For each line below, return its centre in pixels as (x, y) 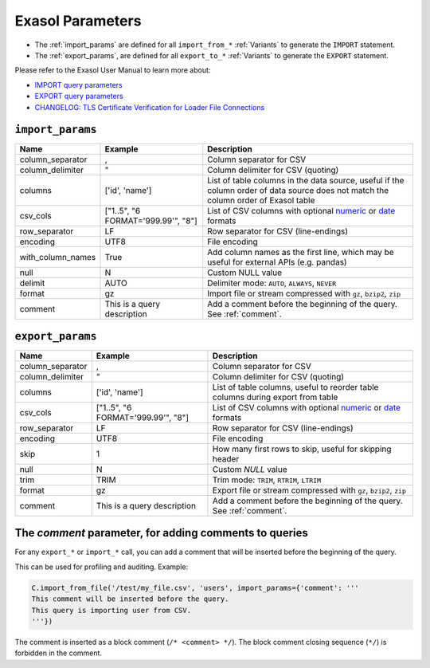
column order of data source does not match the (298, 191)
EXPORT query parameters (79, 96)
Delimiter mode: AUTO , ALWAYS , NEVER (272, 283)
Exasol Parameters (78, 21)
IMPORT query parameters (78, 84)
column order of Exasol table (261, 201)
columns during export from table (275, 397)
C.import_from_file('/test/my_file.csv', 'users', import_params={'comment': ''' (195, 587)
